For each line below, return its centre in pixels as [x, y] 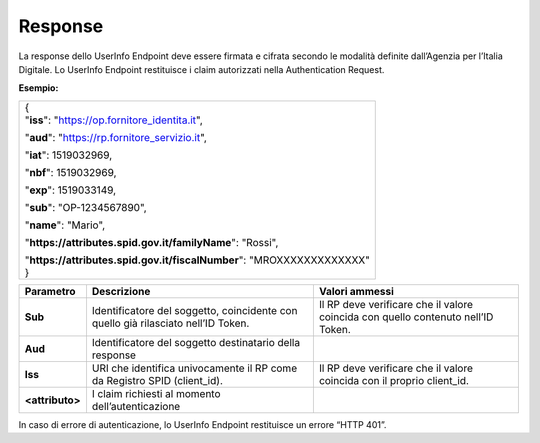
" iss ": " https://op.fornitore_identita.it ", [114, 120]
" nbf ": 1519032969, [70, 172]
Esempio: [38, 88]
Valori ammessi [356, 291]
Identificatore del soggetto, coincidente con [194, 310]
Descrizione [121, 291]
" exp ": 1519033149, [70, 190]
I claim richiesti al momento [156, 393]
